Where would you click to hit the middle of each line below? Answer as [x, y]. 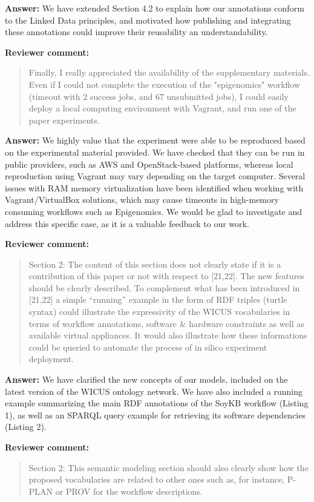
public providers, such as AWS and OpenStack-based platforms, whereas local [149, 164]
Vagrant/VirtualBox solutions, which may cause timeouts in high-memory [142, 200]
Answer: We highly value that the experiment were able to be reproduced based [155, 140]
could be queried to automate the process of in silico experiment [148, 347]
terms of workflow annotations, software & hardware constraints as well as [166, 323]
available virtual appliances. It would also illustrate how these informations [168, 335]
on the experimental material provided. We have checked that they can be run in [155, 152]
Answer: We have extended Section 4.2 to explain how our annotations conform [155, 8]
